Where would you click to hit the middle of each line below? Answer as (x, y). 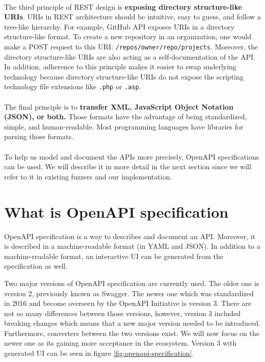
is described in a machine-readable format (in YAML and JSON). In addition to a (132, 246)
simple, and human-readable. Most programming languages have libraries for (124, 126)
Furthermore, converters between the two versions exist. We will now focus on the (132, 333)
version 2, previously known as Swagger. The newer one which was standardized (129, 293)
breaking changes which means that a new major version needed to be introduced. (132, 323)
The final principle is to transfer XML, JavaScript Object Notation (119, 106)
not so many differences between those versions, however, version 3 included (123, 313)
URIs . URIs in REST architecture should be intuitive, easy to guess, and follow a (132, 17)
